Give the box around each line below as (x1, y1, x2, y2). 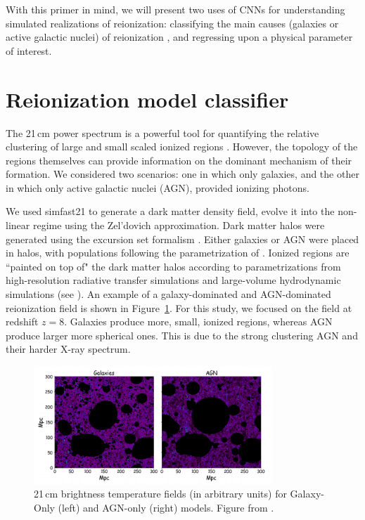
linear (6, 218, 30, 233)
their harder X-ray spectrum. (6, 342, 131, 356)
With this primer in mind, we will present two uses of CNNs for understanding (6, 2, 345, 16)
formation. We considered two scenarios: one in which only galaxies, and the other (6, 167, 359, 181)
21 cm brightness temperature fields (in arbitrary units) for (34, 486, 287, 501)
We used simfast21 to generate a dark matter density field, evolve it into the (6, 204, 335, 219)
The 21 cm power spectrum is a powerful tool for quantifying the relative (6, 125, 319, 140)
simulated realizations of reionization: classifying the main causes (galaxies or (6, 15, 339, 30)
